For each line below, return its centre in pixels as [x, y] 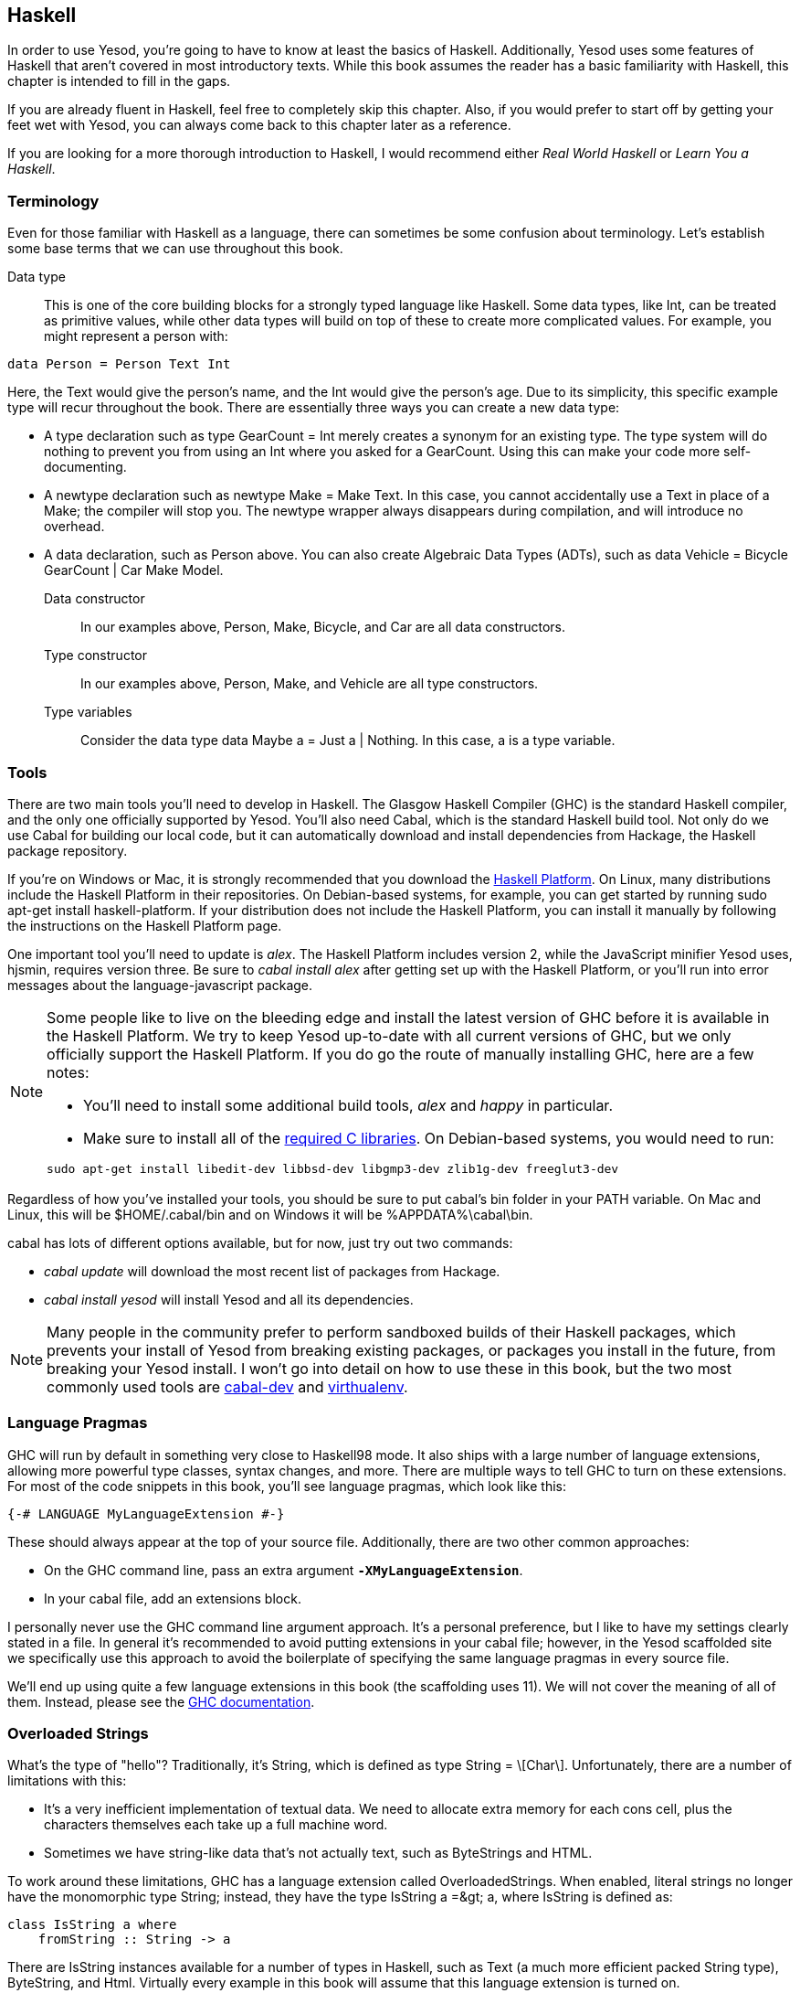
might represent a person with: [136, 336]
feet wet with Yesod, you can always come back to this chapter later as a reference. [259, 125]
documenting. [85, 467]
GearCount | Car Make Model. [134, 570]
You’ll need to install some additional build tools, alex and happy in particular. [348, 1105]
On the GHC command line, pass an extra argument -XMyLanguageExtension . [284, 1570]
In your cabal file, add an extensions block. [173, 1598]
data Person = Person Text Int [119, 364]
